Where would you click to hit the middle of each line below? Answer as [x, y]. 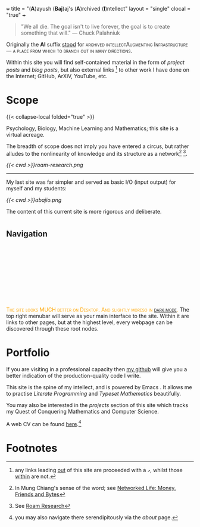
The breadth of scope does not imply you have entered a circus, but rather [98, 146]
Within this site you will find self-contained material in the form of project [96, 62]
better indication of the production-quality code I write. [74, 375]
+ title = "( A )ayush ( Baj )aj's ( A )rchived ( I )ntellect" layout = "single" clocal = [99, 9]
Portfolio [28, 353]
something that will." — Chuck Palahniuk [70, 33]
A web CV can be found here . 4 [44, 423]
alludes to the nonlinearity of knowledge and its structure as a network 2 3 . [97, 153]
